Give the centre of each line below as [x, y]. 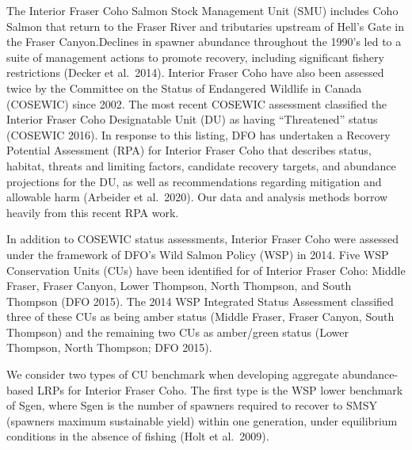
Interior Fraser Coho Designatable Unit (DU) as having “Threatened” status [192, 119]
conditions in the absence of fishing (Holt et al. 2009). [138, 436]
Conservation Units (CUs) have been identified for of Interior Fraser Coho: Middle [206, 270]
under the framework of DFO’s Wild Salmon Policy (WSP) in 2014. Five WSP [198, 254]
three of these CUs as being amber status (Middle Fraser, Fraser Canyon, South [200, 317]
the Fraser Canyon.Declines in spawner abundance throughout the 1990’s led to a [204, 42]
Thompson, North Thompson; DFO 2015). [109, 347]
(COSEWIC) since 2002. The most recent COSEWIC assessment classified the [197, 103]
